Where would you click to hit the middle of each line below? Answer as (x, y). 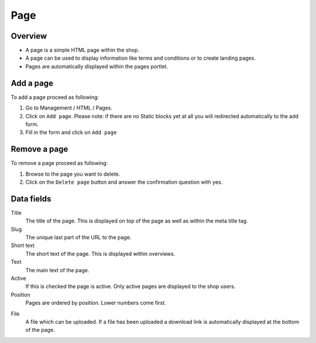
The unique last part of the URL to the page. (78, 238)
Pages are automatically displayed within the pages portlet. (97, 66)
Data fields (31, 199)
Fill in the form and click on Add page (71, 132)
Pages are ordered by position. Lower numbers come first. (96, 303)
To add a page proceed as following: (55, 97)
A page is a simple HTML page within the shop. (83, 50)
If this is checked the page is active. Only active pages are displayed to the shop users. (130, 286)
